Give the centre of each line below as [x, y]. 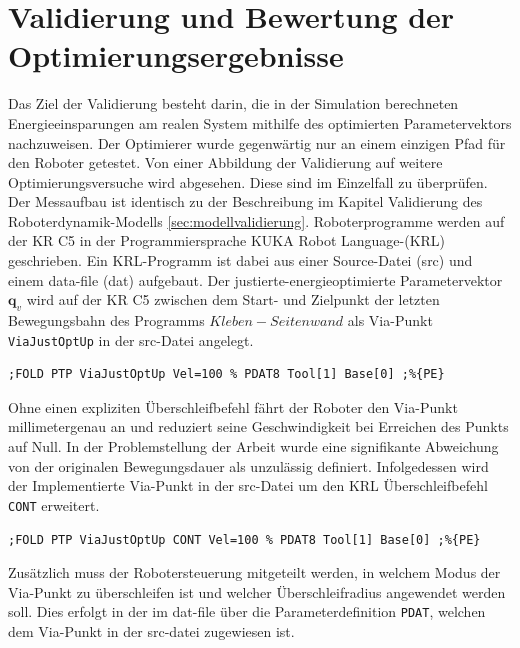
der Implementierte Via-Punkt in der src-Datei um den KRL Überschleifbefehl [248, 485]
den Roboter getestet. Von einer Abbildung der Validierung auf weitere [225, 162]
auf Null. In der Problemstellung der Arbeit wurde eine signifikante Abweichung [253, 446]
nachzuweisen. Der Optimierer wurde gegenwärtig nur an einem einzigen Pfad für [257, 142]
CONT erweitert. [54, 504]
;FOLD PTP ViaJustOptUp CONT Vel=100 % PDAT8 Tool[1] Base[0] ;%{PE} [244, 539]
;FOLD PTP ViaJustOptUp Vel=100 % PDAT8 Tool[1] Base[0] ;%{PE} [226, 374]
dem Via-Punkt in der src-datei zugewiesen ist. [151, 630]
